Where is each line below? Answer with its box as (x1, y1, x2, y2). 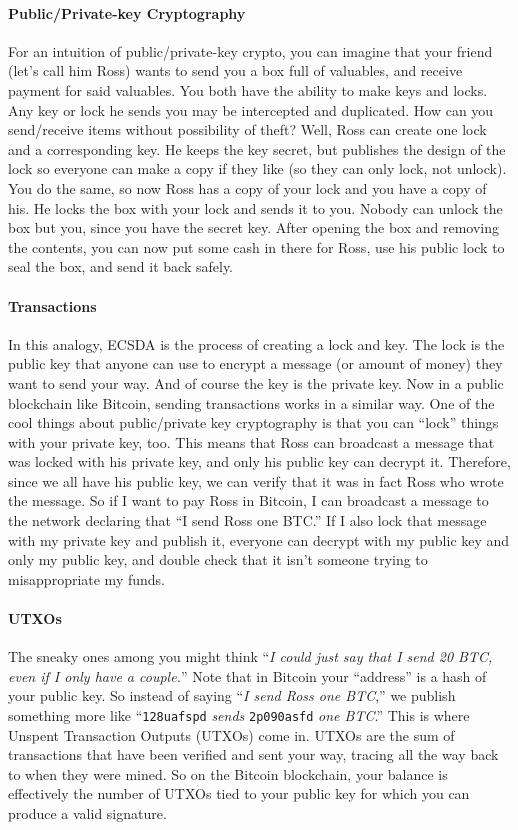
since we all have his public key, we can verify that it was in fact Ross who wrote (8, 470, 504, 491)
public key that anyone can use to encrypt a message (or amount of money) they (8, 353, 503, 374)
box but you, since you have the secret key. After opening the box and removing (8, 217, 500, 238)
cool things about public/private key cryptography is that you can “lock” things (8, 412, 499, 433)
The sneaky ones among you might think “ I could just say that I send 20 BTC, (8, 646, 493, 667)
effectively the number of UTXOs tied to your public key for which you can (8, 783, 470, 804)
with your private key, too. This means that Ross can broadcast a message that (8, 431, 495, 452)
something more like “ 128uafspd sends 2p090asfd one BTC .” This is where (8, 705, 470, 726)
